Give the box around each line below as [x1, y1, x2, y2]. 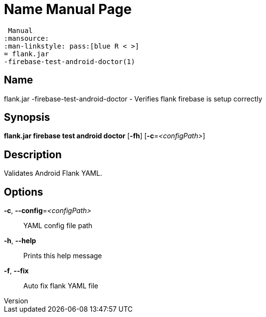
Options [4, 185, 43, 198]
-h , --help [4, 236, 36, 245]
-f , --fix [4, 267, 29, 275]
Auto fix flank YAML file [23, 282, 98, 290]
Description [4, 148, 62, 161]
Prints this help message [23, 251, 102, 260]
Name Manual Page [4, 1, 132, 17]
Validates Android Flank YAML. [4, 169, 102, 178]
